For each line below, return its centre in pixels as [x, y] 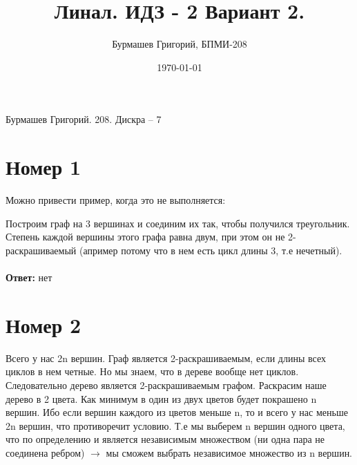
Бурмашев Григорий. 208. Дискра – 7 [84, 119]
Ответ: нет [29, 277]
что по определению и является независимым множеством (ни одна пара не [165, 439]
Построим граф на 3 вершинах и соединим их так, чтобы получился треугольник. [178, 223]
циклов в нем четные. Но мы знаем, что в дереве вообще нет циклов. [152, 371]
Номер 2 [44, 324]
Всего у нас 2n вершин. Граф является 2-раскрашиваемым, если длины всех [166, 358]
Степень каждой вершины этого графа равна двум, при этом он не [145, 237]
